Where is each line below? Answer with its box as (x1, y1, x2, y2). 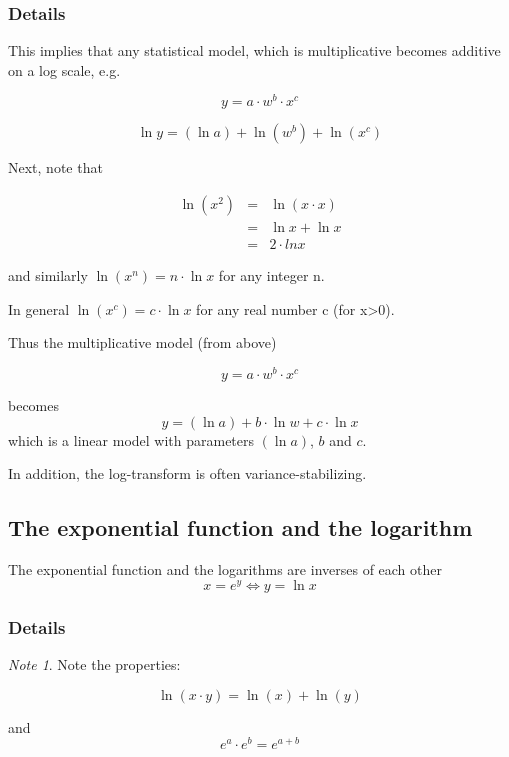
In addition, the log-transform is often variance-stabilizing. (8, 463, 367, 484)
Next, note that (8, 157, 103, 178)
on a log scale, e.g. (8, 59, 121, 80)
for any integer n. (218, 265, 325, 286)
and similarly (8, 265, 88, 286)
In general (8, 298, 70, 319)
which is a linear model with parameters (8, 429, 255, 450)
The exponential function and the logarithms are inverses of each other (8, 559, 442, 580)
